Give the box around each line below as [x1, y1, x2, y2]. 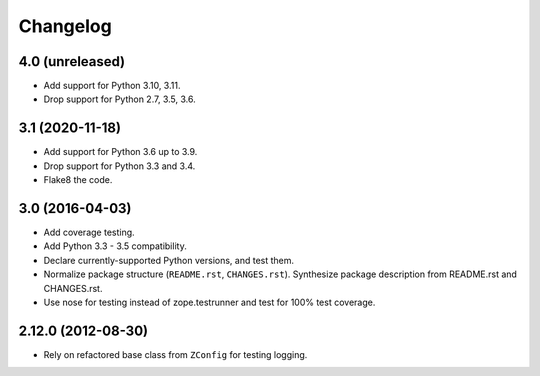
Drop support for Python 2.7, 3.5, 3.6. [43, 93, 196, 105]
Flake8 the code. [43, 174, 113, 186]
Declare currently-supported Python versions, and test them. [43, 254, 295, 266]
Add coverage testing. [43, 226, 135, 239]
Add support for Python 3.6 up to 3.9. [43, 146, 198, 158]
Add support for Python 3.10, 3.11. [43, 80, 181, 92]
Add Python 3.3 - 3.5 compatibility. [43, 240, 187, 252]
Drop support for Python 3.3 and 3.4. [43, 160, 196, 172]
